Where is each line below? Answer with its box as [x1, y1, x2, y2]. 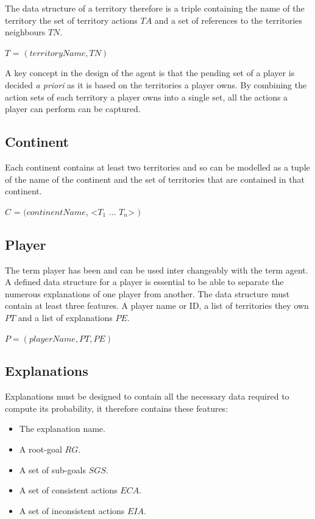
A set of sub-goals [19, 463, 86, 476]
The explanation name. [19, 422, 105, 435]
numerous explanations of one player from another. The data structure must [5, 287, 290, 300]
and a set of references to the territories [154, 13, 303, 26]
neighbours [5, 26, 46, 38]
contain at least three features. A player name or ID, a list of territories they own [5, 299, 309, 312]
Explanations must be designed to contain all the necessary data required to [5, 390, 289, 403]
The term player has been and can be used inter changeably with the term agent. [5, 263, 308, 276]
